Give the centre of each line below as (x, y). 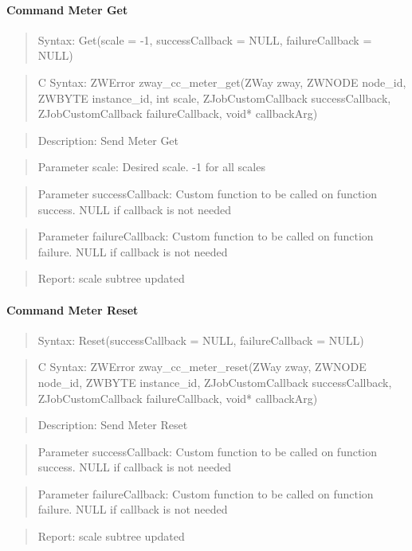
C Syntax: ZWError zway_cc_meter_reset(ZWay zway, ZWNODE (202, 367)
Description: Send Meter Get (108, 140)
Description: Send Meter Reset (113, 425)
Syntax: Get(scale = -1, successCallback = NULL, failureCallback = (205, 39)
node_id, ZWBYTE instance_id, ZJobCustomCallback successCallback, (215, 382)
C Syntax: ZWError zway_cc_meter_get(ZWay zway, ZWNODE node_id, (222, 82)
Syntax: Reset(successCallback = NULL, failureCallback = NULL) (201, 340)
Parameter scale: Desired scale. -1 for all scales (151, 167)
